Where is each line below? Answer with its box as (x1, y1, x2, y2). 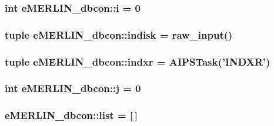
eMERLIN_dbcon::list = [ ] (5, 108, 138, 122)
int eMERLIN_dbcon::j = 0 (5, 81, 141, 96)
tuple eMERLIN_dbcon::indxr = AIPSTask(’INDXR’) (5, 54, 270, 69)
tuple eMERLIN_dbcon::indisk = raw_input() (5, 27, 233, 42)
